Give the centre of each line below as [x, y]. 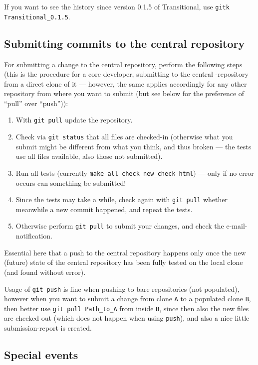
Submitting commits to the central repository [125, 43]
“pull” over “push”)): [36, 103]
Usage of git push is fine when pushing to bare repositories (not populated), [122, 289]
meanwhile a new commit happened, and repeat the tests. [104, 209]
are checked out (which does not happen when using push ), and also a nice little [127, 318]
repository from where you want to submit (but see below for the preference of [124, 93]
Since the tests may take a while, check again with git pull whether [122, 199]
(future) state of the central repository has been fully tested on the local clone [124, 262]
